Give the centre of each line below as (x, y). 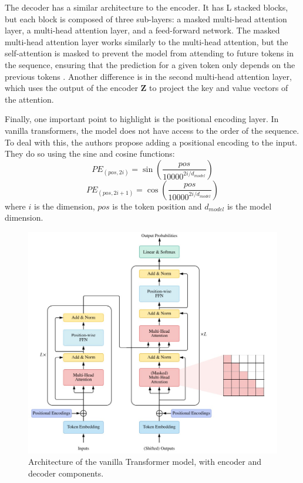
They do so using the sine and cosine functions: (90, 153)
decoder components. (66, 473)
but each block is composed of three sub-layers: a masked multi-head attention (146, 18)
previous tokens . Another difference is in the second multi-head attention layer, (148, 76)
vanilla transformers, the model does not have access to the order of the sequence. (152, 130)
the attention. (29, 99)
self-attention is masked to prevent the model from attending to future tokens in (149, 53)
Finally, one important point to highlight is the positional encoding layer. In (142, 119)
